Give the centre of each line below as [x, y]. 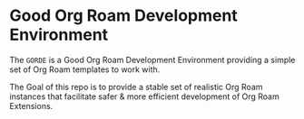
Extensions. [31, 105]
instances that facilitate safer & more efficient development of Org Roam [144, 96]
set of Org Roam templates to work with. [85, 69]
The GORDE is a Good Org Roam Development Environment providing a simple [152, 59]
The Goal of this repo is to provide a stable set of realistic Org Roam [136, 87]
